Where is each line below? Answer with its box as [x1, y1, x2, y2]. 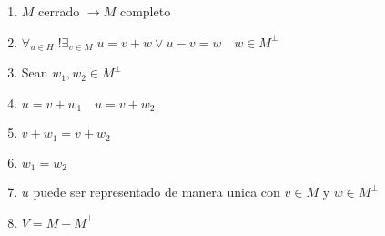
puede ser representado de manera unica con [33, 182, 280, 201]
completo [119, 2, 171, 20]
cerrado [38, 2, 80, 20]
